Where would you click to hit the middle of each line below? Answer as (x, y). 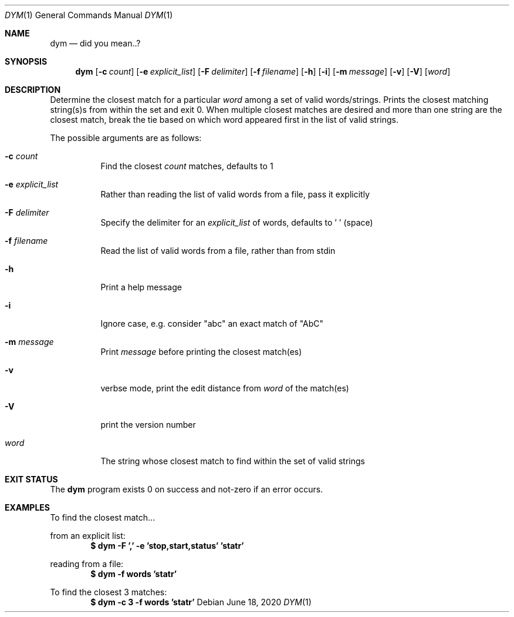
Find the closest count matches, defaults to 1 (187, 166)
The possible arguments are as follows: (126, 138)
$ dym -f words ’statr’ (134, 574)
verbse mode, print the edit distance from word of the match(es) (225, 388)
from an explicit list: (88, 536)
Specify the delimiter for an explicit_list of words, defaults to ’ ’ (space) (237, 222)
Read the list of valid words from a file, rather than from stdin (218, 251)
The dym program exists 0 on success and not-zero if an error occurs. (187, 489)
